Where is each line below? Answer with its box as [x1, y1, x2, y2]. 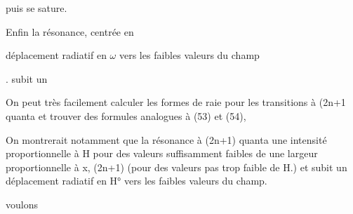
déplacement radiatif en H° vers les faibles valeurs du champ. [6, 173, 267, 188]
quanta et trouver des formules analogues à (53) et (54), [6, 108, 246, 123]
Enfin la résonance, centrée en [6, 24, 134, 39]
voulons [6, 196, 38, 211]
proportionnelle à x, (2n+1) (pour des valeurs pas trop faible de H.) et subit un [6, 159, 347, 174]
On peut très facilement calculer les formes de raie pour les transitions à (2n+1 [6, 95, 346, 109]
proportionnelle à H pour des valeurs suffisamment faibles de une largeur [6, 146, 318, 161]
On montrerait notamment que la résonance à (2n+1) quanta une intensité [6, 132, 327, 147]
